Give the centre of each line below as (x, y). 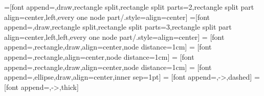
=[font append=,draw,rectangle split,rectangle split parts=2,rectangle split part (129, 7)
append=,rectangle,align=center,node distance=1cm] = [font (99, 56)
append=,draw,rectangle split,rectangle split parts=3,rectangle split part (118, 27)
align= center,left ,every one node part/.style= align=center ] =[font (107, 17)
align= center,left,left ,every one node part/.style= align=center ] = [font (114, 37)
